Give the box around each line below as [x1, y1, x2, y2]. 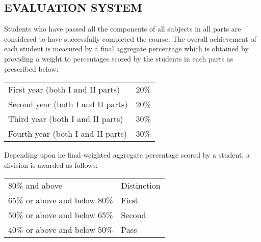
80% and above [8, 179, 62, 192]
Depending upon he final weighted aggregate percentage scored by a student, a [4, 149, 250, 160]
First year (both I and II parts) [8, 83, 120, 96]
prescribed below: [4, 63, 59, 74]
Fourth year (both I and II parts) [8, 128, 127, 140]
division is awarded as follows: [4, 159, 98, 170]
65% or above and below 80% [8, 194, 113, 206]
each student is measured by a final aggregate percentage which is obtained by [4, 43, 249, 54]
